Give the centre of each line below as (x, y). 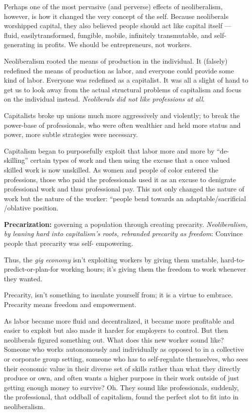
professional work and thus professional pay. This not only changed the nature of (124, 189)
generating (19, 44)
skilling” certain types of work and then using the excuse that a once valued (117, 160)
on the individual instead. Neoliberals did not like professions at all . (104, 99)
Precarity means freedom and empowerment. (70, 304)
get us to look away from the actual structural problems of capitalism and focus (123, 89)
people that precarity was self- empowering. (69, 243)
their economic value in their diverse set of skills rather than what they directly (122, 368)
